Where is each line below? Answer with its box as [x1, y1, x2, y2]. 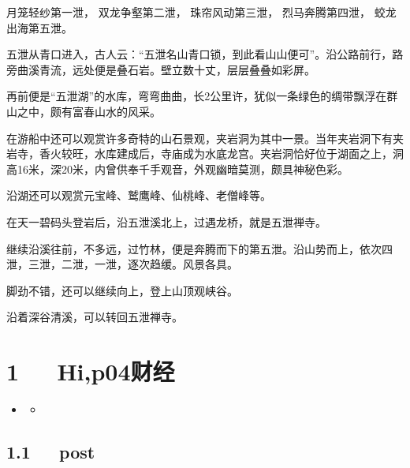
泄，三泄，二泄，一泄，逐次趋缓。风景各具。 [6, 256, 238, 272]
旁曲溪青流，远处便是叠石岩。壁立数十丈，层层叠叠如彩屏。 [6, 61, 315, 77]
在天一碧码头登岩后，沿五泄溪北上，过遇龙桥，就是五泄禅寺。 [6, 213, 326, 230]
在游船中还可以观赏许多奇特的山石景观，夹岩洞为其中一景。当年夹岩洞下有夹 [6, 129, 404, 146]
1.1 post [6, 440, 95, 464]
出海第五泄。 [6, 19, 73, 36]
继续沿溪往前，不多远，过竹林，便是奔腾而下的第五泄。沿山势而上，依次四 [6, 240, 393, 256]
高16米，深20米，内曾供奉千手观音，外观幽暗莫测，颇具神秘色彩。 [6, 160, 348, 177]
